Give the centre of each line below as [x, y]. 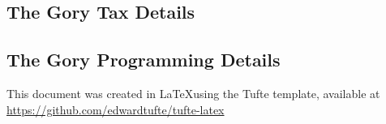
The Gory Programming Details [144, 60]
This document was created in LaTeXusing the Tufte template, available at [193, 93]
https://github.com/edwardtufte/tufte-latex [116, 109]
